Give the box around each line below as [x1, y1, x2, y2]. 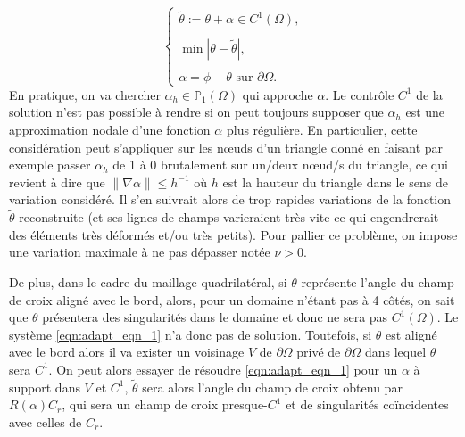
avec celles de [9, 412, 82, 431]
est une [405, 103, 445, 121]
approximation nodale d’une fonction [9, 120, 211, 139]
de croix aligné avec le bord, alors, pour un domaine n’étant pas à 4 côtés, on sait [9, 290, 455, 309]
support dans [9, 377, 80, 396]
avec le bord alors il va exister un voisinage [9, 342, 245, 361]
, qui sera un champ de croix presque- [62, 395, 268, 414]
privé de [296, 342, 341, 361]
